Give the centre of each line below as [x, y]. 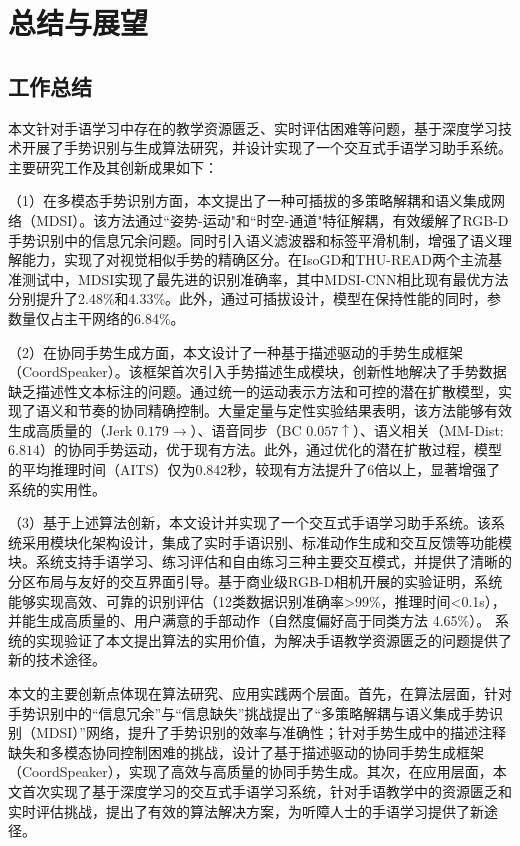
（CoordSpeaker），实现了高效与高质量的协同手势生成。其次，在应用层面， [250, 771]
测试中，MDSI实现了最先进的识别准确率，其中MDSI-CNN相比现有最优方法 [265, 278]
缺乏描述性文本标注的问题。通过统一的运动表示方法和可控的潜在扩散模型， [253, 390]
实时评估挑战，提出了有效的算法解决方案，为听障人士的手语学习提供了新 [246, 810]
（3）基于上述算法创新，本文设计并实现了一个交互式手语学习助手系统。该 [249, 522]
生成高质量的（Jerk [70, 429]
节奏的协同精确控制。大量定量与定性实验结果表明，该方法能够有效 [294, 410]
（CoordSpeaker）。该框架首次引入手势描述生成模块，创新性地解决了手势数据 [257, 371]
